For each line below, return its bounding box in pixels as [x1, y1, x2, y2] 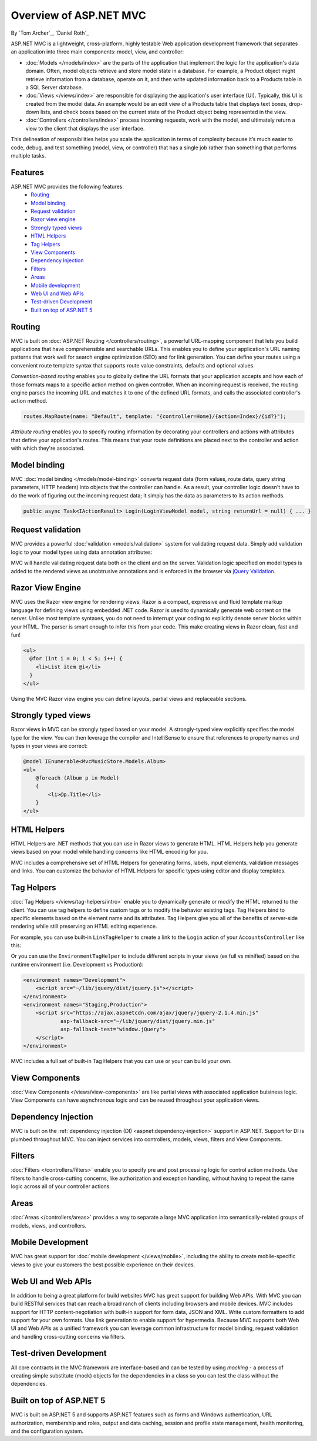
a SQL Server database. [25, 83, 83, 91]
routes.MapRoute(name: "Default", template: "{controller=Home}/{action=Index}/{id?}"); [23, 413, 287, 420]
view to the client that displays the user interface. [25, 125, 145, 132]
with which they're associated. [11, 444, 85, 452]
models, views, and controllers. [11, 1222, 87, 1229]
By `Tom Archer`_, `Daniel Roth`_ [11, 29, 89, 36]
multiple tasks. [11, 152, 46, 159]
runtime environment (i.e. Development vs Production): [11, 961, 144, 968]
